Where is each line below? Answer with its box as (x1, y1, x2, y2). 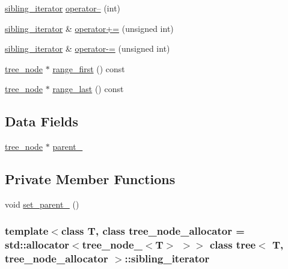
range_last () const (52, 82, 124, 95)
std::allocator (5, 237, 70, 252)
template (5, 223, 49, 238)
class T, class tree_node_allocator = (61, 223, 245, 238)
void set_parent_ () (5, 197, 79, 210)
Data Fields (5, 112, 79, 131)
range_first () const (52, 62, 125, 75)
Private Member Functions (5, 170, 176, 188)
